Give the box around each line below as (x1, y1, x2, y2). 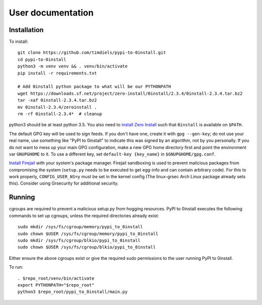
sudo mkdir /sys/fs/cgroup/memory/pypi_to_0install (17, 224, 143, 230)
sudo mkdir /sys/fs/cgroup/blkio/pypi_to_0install (17, 237, 141, 243)
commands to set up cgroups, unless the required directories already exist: (9, 213, 159, 219)
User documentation (9, 7, 94, 18)
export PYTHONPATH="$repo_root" (17, 282, 95, 288)
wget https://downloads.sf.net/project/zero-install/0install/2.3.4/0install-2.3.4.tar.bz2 (17, 90, 243, 96)
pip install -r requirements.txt (17, 70, 97, 76)
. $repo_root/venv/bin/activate (17, 275, 95, 281)
